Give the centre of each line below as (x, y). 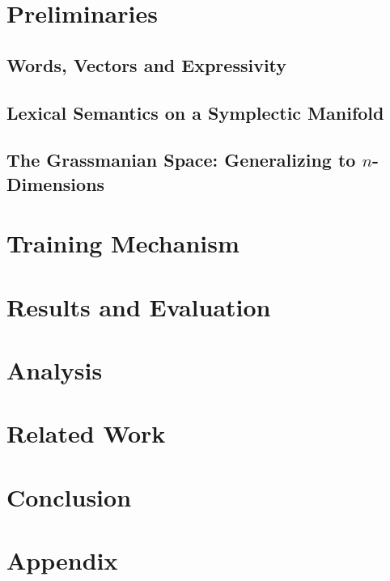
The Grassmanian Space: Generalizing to (181, 160)
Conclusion (69, 496)
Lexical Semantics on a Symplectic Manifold (195, 112)
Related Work (86, 433)
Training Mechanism (123, 243)
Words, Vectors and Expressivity (147, 64)
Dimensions (56, 183)
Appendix (62, 560)
